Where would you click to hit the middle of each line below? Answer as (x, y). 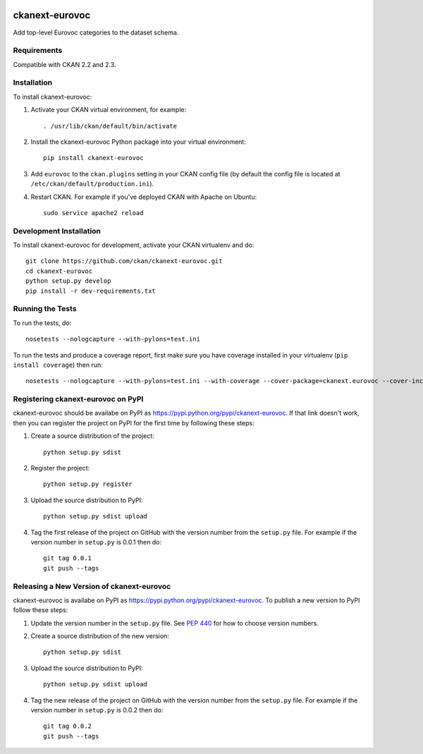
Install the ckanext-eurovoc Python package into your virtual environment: (138, 142)
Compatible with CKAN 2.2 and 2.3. (65, 64)
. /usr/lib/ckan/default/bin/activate (110, 126)
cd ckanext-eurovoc (59, 271)
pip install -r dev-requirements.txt (91, 291)
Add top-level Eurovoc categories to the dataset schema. (96, 32)
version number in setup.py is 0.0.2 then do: (97, 710)
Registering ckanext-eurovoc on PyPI (78, 399)
